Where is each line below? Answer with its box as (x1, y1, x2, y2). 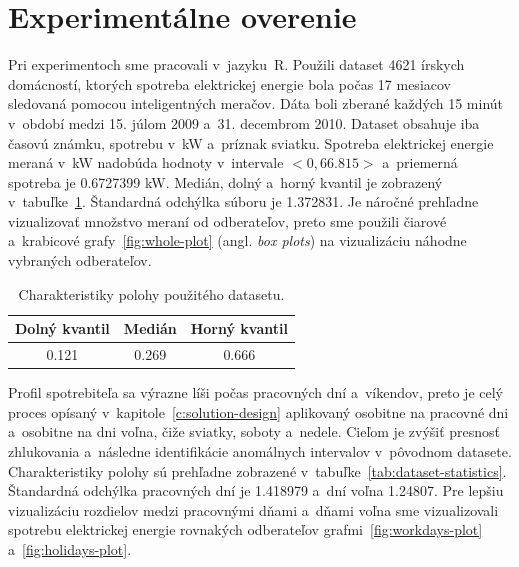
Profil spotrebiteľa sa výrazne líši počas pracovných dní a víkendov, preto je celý (8, 382, 503, 403)
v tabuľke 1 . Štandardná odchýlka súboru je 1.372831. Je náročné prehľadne (8, 191, 479, 212)
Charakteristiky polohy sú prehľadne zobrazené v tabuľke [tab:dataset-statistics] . (8, 460, 507, 481)
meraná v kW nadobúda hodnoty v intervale (8, 152, 284, 173)
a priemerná (382, 152, 458, 173)
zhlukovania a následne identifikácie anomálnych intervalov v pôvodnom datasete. (8, 440, 512, 461)
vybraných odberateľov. (8, 250, 152, 271)
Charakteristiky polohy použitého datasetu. (18, 283, 285, 304)
